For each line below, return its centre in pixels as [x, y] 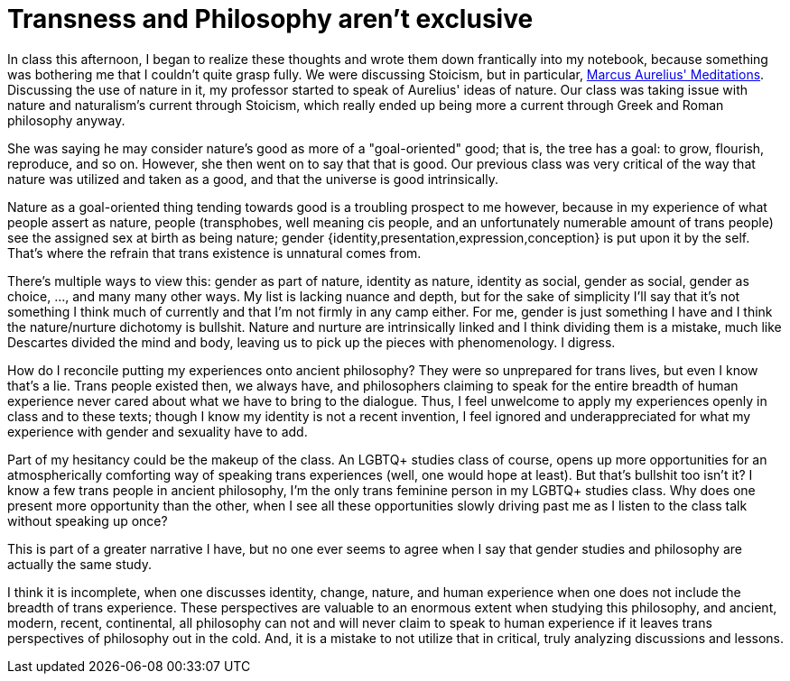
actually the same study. [79, 564]
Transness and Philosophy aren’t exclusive [270, 19]
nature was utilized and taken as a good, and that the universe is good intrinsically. [253, 179]
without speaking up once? [88, 520]
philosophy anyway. [66, 120]
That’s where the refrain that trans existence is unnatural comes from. [214, 253]
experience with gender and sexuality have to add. [158, 431]
